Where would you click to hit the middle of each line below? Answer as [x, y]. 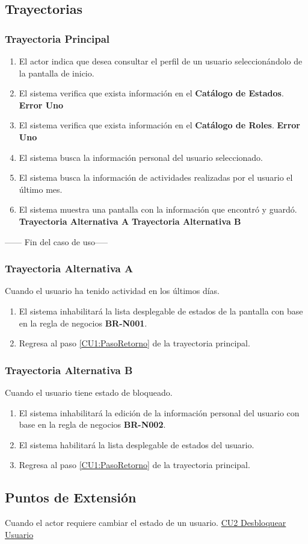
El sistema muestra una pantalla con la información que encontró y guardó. [158, 209]
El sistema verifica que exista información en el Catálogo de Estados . [151, 93]
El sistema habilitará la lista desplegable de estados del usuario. [137, 444]
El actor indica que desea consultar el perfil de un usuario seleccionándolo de [161, 61]
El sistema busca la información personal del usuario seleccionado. [141, 157]
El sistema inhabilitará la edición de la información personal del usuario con [159, 412]
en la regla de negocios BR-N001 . [83, 323]
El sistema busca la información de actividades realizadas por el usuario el [156, 177]
